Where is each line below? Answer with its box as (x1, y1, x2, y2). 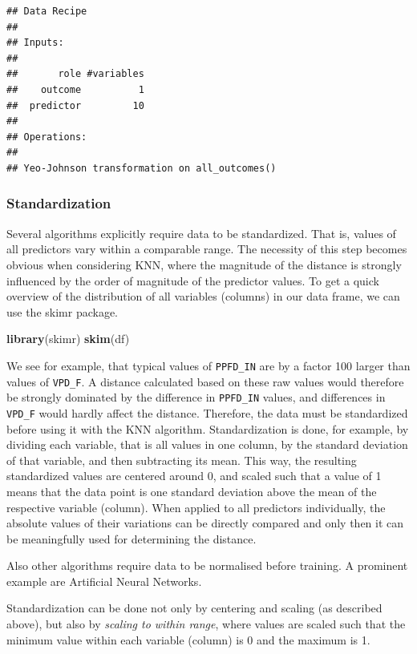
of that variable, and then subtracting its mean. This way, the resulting (6, 451, 357, 468)
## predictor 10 (6, 99, 144, 111)
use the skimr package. (6, 303, 119, 320)
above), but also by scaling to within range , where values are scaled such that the (6, 616, 406, 632)
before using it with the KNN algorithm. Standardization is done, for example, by (6, 420, 409, 437)
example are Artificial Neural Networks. (6, 572, 202, 589)
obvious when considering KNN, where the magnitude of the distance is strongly (6, 256, 402, 272)
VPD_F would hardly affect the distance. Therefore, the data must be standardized (6, 404, 408, 421)
